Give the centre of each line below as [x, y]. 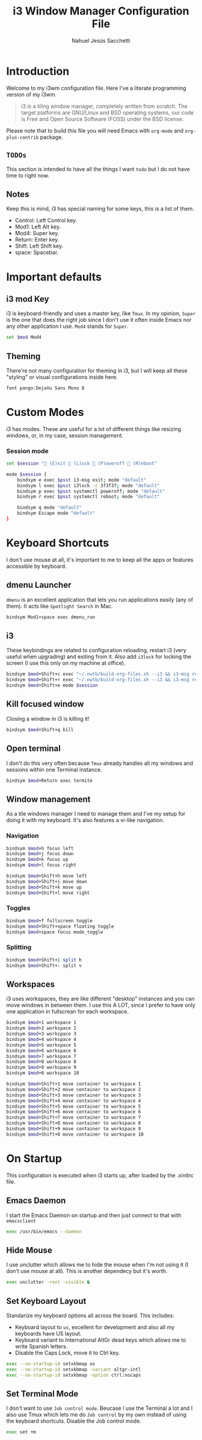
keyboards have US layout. [48, 1333]
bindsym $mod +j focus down [40, 854]
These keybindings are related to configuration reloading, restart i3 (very [96, 650]
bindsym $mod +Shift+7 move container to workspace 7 [74, 1118]
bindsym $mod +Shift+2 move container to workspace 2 [74, 1089]
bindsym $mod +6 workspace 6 [41, 1051]
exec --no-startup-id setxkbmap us [51, 1363]
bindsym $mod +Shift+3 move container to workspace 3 [74, 1095]
